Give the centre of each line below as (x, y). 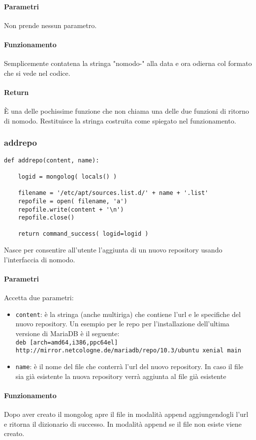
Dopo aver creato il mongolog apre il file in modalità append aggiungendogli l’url (126, 414)
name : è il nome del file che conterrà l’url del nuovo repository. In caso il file (129, 366)
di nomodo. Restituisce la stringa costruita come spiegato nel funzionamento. (120, 120)
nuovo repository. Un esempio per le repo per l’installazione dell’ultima (122, 324)
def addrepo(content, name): (52, 160)
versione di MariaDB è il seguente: (67, 333)
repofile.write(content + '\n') (71, 209)
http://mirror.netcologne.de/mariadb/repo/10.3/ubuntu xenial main (128, 351)
